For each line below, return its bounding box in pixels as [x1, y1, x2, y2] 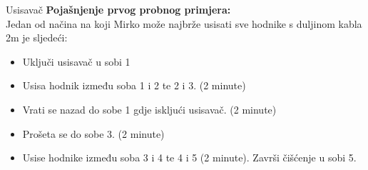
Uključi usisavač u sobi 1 [22, 54, 131, 69]
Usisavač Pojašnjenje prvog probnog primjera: [6, 2, 231, 16]
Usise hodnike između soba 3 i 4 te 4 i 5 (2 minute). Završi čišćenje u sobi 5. [22, 150, 357, 165]
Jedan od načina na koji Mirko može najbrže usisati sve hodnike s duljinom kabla [6, 16, 362, 31]
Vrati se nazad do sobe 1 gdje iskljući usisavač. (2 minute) [22, 101, 277, 116]
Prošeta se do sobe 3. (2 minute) [22, 126, 165, 141]
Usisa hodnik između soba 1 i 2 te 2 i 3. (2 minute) [22, 78, 246, 93]
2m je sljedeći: [6, 30, 68, 45]
